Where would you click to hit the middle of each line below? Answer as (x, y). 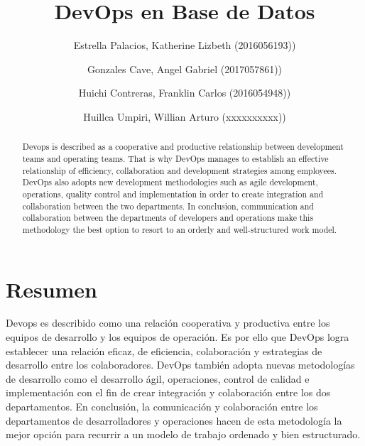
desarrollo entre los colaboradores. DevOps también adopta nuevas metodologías (180, 365)
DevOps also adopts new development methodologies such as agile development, (170, 182)
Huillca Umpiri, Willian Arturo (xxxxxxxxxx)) (185, 116)
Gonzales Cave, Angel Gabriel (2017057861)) (185, 69)
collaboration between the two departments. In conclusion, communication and (168, 206)
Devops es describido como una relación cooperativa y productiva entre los (168, 323)
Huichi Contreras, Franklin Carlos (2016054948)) (185, 93)
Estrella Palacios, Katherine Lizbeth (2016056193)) (185, 45)
